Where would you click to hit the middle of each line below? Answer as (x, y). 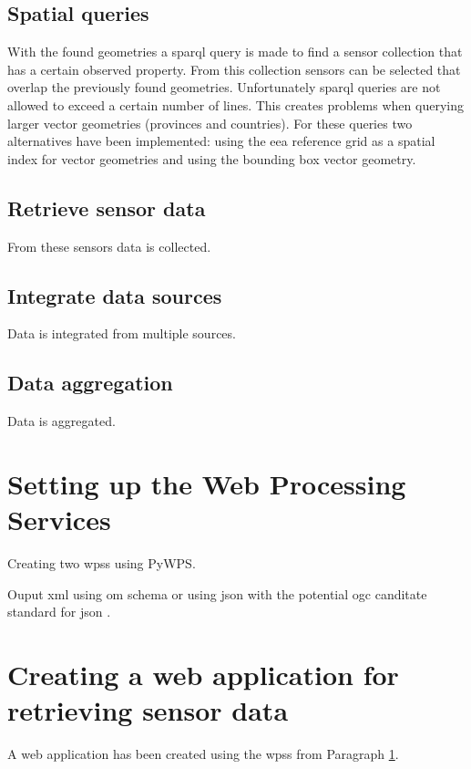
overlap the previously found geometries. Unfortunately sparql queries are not (224, 87)
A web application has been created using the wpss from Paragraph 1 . (203, 754)
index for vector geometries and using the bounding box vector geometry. (212, 158)
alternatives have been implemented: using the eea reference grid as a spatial (221, 141)
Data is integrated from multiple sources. (122, 333)
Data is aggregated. (61, 421)
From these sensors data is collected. (109, 246)
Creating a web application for (203, 675)
